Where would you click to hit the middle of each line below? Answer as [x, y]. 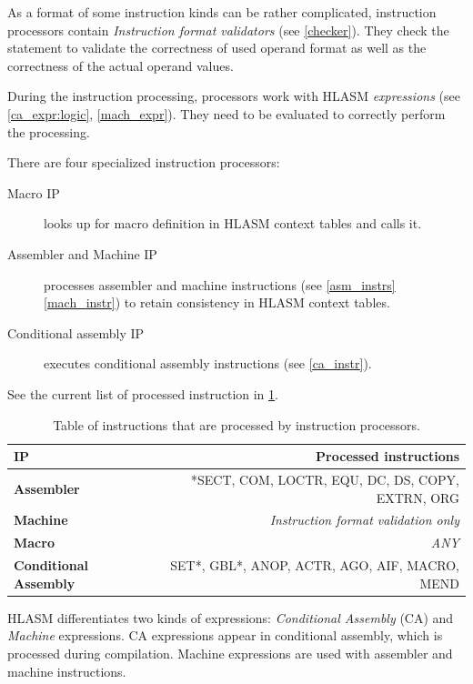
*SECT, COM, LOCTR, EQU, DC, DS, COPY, [325, 479]
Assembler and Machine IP [82, 253]
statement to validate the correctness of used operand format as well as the [217, 48]
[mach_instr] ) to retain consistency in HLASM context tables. [217, 302]
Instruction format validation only [364, 520]
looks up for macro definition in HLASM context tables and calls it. [233, 223]
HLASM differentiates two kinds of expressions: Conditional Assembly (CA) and [231, 617]
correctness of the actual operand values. [121, 65]
